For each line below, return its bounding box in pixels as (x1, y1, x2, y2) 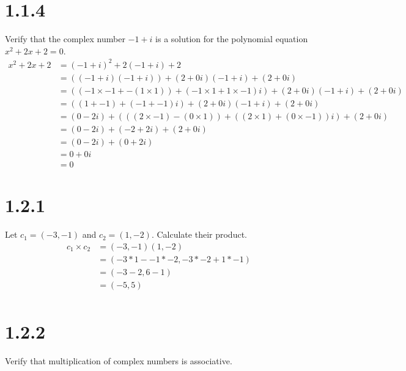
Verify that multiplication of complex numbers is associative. (5, 354, 232, 367)
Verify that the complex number (5, 32, 125, 45)
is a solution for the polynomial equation (155, 32, 308, 45)
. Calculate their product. (151, 228, 247, 241)
